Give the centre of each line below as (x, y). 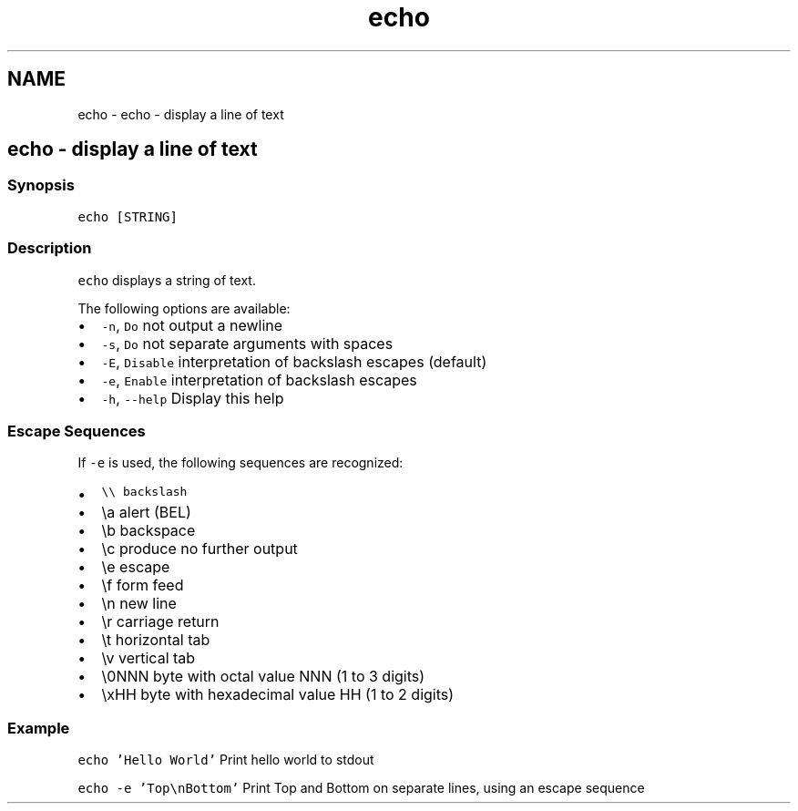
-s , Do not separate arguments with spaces (247, 343)
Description (50, 248)
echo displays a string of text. (167, 280)
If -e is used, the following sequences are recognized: (240, 463)
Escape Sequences (77, 431)
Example (39, 728)
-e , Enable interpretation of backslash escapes (259, 380)
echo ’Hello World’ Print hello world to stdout (226, 760)
